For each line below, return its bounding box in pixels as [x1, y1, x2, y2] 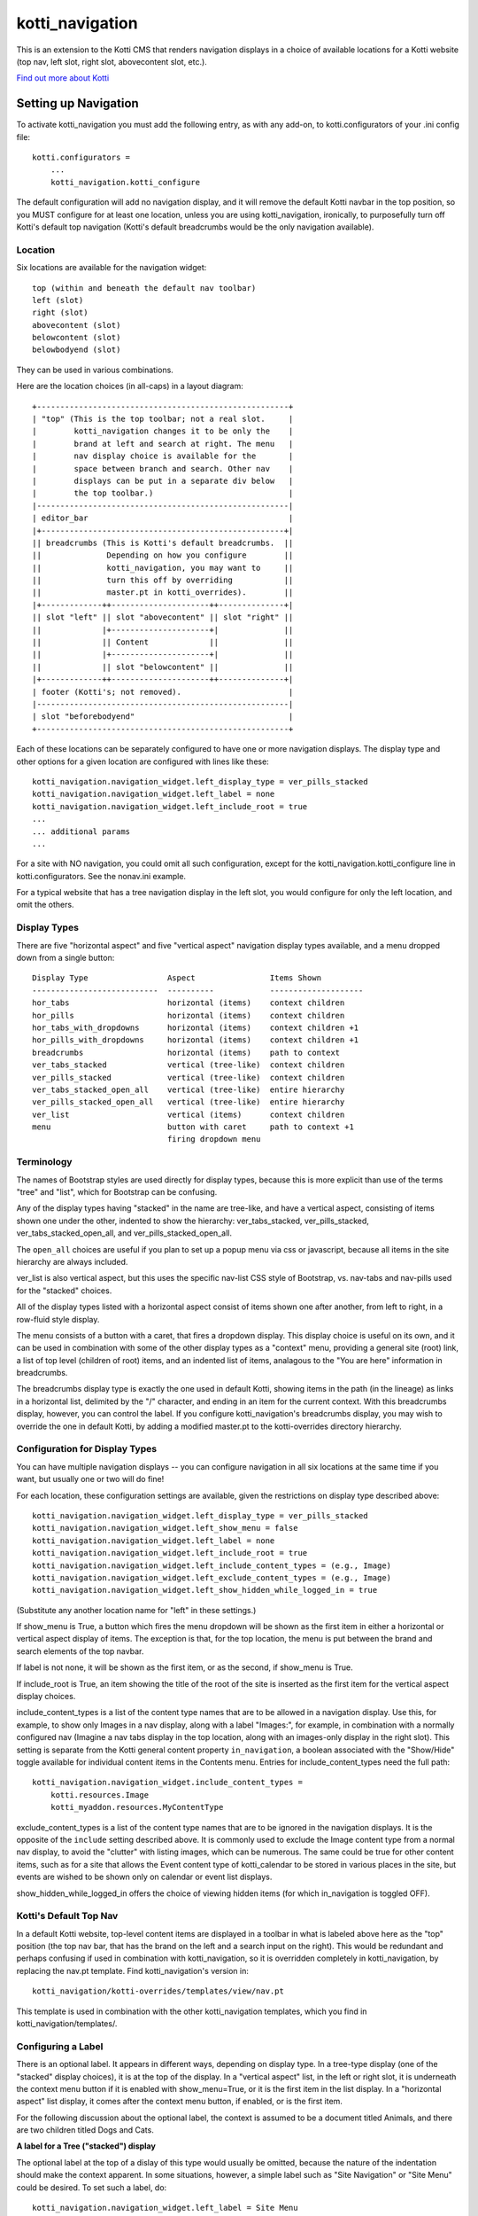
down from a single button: [16, 953, 115, 963]
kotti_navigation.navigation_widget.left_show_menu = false [32, 1523, 298, 1533]
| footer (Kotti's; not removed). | [32, 687, 294, 697]
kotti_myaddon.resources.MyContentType [50, 1802, 224, 1813]
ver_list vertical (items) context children [32, 1109, 345, 1120]
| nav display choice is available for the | [32, 451, 294, 461]
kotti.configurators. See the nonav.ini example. [16, 870, 186, 881]
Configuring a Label [16, 2040, 104, 2052]
